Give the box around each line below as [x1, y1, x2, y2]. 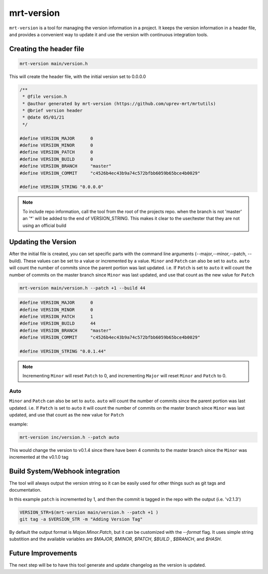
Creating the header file [9, 45, 84, 53]
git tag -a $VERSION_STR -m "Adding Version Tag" [19, 516, 143, 522]
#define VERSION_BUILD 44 [19, 321, 96, 326]
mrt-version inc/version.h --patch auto [19, 434, 119, 440]
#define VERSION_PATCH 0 [19, 149, 93, 155]
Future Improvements [9, 549, 77, 558]
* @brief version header [22, 108, 83, 114]
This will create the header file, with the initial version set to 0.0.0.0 [9, 73, 146, 79]
